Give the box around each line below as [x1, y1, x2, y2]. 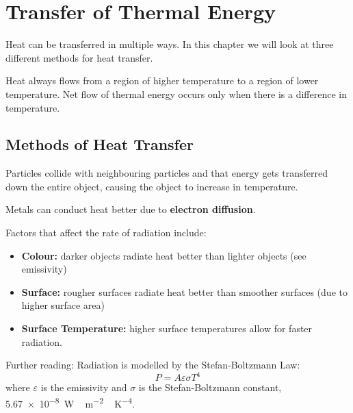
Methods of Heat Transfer [5, 134, 194, 155]
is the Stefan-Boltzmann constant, [138, 380, 282, 395]
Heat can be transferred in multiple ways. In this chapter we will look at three [5, 37, 334, 51]
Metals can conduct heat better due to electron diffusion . [5, 202, 256, 216]
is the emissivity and [40, 380, 127, 395]
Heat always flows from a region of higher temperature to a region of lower [5, 73, 319, 88]
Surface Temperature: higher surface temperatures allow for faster [21, 321, 313, 336]
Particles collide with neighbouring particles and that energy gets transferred [5, 166, 328, 180]
